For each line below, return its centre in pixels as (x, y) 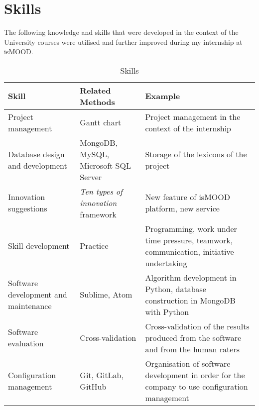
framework (98, 214)
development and (38, 295)
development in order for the (195, 375)
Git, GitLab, (102, 375)
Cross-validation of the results (197, 326)
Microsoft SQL (105, 165)
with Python (167, 311)
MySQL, (95, 154)
